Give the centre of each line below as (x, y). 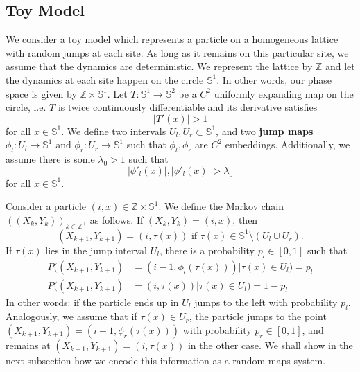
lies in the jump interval (96, 250)
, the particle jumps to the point (258, 316)
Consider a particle (46, 206)
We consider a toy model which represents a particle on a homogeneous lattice (172, 39)
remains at (28, 345)
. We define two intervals (114, 131)
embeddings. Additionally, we (288, 144)
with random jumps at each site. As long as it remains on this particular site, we (177, 52)
